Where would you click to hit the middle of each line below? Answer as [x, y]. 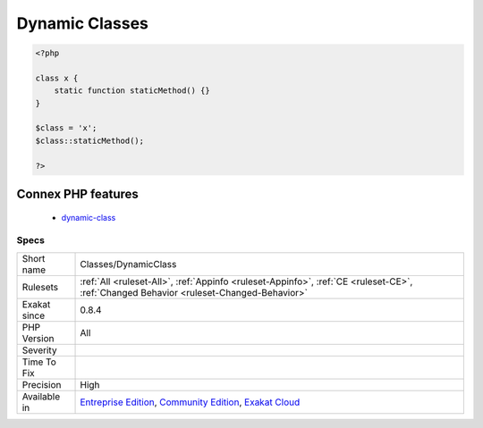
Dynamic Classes [83, 23]
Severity [39, 350]
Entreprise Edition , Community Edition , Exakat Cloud [190, 402]
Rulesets [40, 287]
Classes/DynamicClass [128, 264]
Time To [39, 362]
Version [38, 338]
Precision [42, 384]
